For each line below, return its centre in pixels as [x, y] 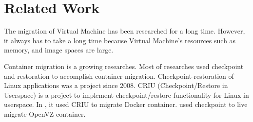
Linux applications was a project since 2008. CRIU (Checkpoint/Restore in [116, 85]
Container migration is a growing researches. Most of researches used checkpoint [124, 66]
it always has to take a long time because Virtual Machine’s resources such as [120, 40]
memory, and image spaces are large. [59, 50]
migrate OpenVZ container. [45, 113]
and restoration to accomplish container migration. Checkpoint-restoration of [119, 76]
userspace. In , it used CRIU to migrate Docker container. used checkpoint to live [126, 104]
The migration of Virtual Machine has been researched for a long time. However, [125, 31]
